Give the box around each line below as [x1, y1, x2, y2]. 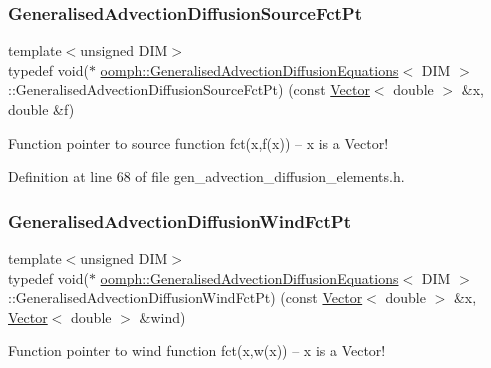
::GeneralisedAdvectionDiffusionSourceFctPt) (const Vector [8, 79, 370, 100]
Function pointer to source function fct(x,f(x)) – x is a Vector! [8, 132, 389, 153]
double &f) [8, 99, 75, 119]
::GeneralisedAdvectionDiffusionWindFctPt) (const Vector [8, 287, 363, 308]
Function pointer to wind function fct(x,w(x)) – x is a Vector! [8, 340, 386, 361]
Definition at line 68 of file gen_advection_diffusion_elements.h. [8, 166, 405, 187]
